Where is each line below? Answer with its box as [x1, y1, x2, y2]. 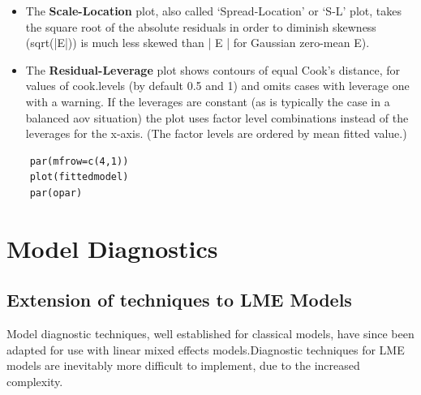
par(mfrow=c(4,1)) [29, 155, 129, 167]
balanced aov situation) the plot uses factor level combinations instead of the [25, 109, 409, 126]
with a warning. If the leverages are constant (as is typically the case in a [25, 92, 390, 109]
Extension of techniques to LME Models [6, 287, 352, 312]
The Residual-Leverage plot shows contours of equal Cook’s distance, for [25, 61, 400, 78]
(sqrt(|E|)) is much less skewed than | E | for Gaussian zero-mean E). [25, 34, 370, 51]
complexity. [6, 372, 63, 389]
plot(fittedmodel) [29, 171, 129, 183]
